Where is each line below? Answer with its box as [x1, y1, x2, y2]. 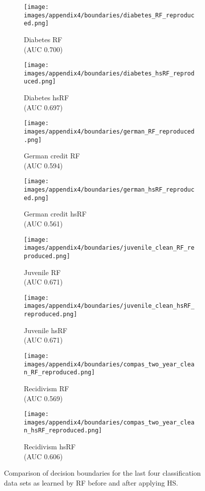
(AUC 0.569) [24, 393, 63, 403]
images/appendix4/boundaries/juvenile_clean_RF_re [24, 244, 195, 252]
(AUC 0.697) [24, 102, 63, 112]
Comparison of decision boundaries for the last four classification [4, 468, 201, 478]
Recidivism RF [24, 383, 69, 393]
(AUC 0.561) [24, 218, 63, 229]
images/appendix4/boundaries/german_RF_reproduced [24, 128, 195, 135]
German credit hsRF [24, 209, 87, 219]
